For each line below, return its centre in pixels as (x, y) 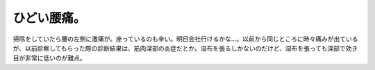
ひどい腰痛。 (49, 18)
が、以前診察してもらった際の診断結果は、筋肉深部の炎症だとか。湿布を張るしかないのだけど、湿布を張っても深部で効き (185, 48)
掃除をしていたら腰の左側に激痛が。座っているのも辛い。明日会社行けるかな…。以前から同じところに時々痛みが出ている (185, 39)
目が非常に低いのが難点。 (49, 58)
